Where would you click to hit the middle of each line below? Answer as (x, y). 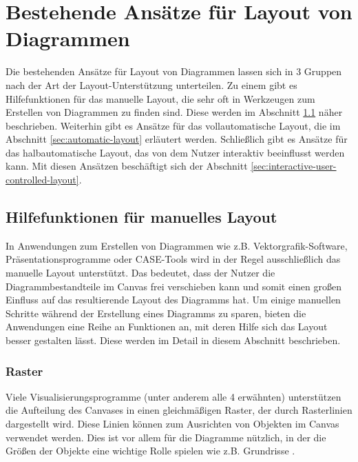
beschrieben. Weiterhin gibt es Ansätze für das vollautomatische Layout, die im (173, 125)
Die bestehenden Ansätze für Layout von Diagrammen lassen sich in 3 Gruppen (174, 71)
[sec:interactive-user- (294, 166)
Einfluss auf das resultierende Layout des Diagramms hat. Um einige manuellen (173, 300)
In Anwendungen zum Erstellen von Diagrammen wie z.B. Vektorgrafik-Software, (177, 245)
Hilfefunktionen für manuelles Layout (141, 217)
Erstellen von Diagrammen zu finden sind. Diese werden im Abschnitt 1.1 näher (174, 112)
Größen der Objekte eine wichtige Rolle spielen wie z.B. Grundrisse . (150, 451)
